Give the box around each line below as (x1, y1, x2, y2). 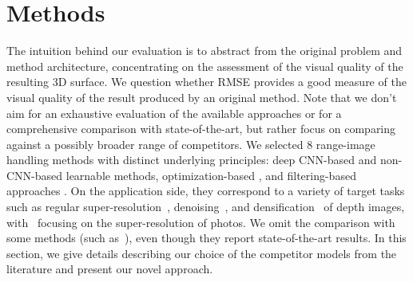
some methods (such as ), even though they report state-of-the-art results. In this (6, 229, 407, 246)
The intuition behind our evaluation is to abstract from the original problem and (6, 42, 403, 59)
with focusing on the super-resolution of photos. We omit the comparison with (6, 213, 395, 230)
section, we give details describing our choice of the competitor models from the (6, 245, 397, 261)
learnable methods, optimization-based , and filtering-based (66, 166, 356, 183)
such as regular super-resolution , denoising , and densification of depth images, (6, 198, 405, 215)
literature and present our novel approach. (6, 260, 213, 277)
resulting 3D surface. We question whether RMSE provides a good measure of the (6, 73, 407, 90)
